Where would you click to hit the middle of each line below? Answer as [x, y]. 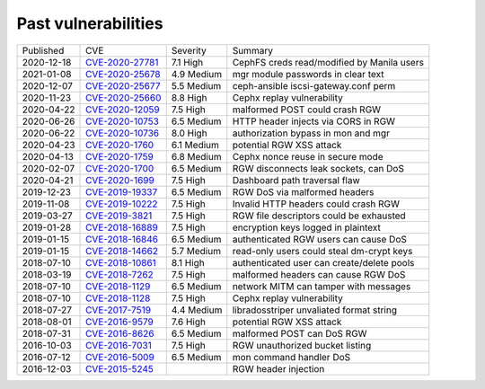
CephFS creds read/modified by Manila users [328, 62]
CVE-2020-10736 [123, 133]
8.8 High [189, 97]
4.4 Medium [197, 310]
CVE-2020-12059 [123, 110]
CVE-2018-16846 [122, 239]
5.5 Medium [196, 85]
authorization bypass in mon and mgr [311, 133]
